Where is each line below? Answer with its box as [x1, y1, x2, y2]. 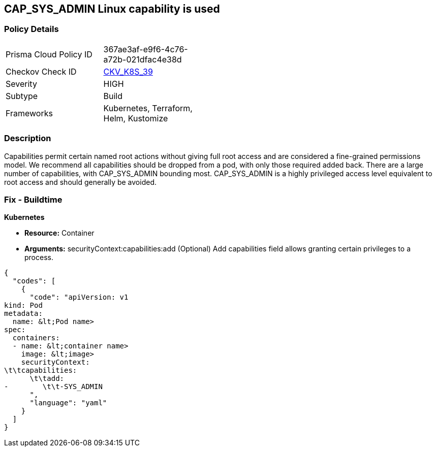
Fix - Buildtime [4, 194, 63, 205]
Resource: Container [24, 229, 95, 238]
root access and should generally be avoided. [4, 177, 157, 186]
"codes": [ [12, 277, 56, 285]
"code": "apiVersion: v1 [29, 293, 129, 302]
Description [4, 133, 51, 144]
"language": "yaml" [29, 399, 107, 407]
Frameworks [6, 108, 53, 118]
